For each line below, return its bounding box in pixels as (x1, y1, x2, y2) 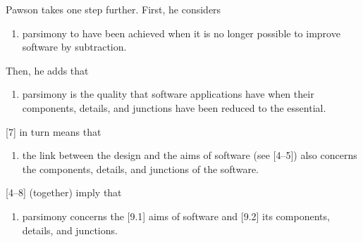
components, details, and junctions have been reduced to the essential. (22, 100, 326, 115)
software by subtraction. (22, 39, 127, 54)
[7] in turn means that (6, 124, 101, 139)
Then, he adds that (6, 63, 89, 77)
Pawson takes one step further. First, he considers (6, 2, 221, 16)
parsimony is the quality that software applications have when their (22, 87, 314, 101)
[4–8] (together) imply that (6, 185, 122, 200)
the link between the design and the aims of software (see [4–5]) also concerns (22, 148, 357, 163)
